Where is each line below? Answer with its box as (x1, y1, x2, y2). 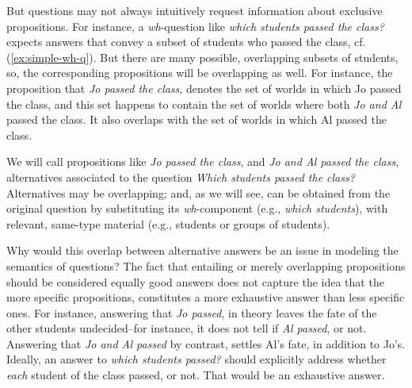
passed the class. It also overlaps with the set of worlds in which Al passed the (6, 111, 387, 128)
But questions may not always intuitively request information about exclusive (6, 2, 383, 18)
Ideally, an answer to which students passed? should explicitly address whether (6, 351, 387, 367)
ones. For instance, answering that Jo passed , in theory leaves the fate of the (6, 304, 377, 321)
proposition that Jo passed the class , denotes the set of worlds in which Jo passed (6, 79, 402, 96)
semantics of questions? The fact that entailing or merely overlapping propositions (6, 257, 406, 274)
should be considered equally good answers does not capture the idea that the (6, 273, 384, 290)
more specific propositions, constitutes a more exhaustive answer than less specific (6, 289, 405, 305)
